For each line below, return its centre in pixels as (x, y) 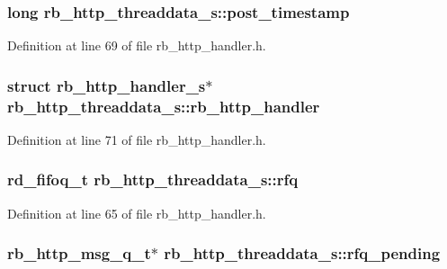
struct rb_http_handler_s (107, 85)
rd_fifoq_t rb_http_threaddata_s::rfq (153, 179)
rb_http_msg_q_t (79, 253)
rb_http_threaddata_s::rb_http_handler (164, 106)
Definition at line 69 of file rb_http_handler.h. (137, 45)
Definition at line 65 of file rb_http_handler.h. (137, 213)
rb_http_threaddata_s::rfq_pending (302, 253)
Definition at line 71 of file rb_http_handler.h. (137, 139)
